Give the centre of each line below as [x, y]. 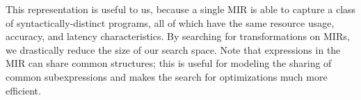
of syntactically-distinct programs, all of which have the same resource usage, [170, 22]
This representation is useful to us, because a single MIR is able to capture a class [181, 9]
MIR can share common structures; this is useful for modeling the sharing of [169, 63]
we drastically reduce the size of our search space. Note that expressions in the [173, 49]
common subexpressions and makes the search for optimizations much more [167, 76]
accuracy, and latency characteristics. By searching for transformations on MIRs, [178, 36]
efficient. [23, 90]
